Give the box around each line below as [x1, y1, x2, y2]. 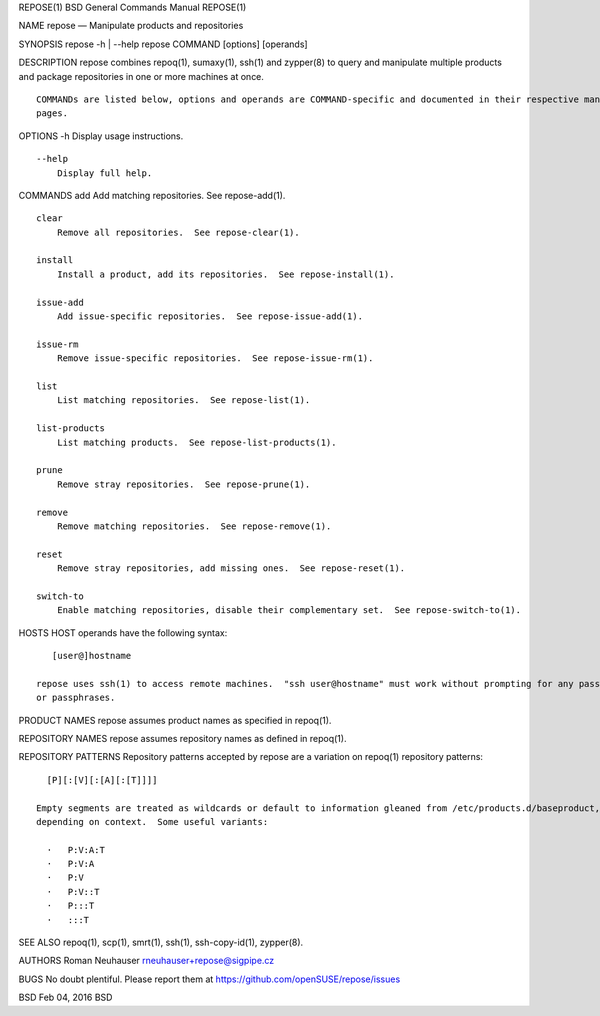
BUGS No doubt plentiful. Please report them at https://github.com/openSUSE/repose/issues [18, 973, 401, 985]
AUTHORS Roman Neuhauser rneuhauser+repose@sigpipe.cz [18, 955, 275, 967]
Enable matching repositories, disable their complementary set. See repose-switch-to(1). [56, 605, 522, 616]
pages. [36, 108, 69, 119]
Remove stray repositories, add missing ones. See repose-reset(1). [56, 563, 406, 574]
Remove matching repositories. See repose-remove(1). [56, 520, 332, 532]
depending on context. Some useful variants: [36, 816, 269, 827]
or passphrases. [36, 692, 116, 704]
